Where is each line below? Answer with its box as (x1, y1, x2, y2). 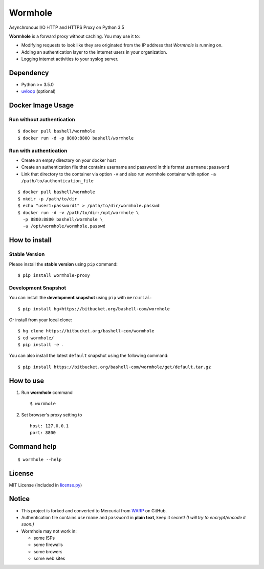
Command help (9, 442, 57, 451)
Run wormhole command (21, 389, 73, 395)
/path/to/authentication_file (21, 178, 94, 184)
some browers (33, 548, 63, 554)
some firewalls (33, 542, 63, 547)
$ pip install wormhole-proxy (18, 272, 90, 278)
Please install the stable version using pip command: (9, 261, 118, 267)
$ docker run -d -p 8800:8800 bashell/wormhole (18, 135, 134, 141)
